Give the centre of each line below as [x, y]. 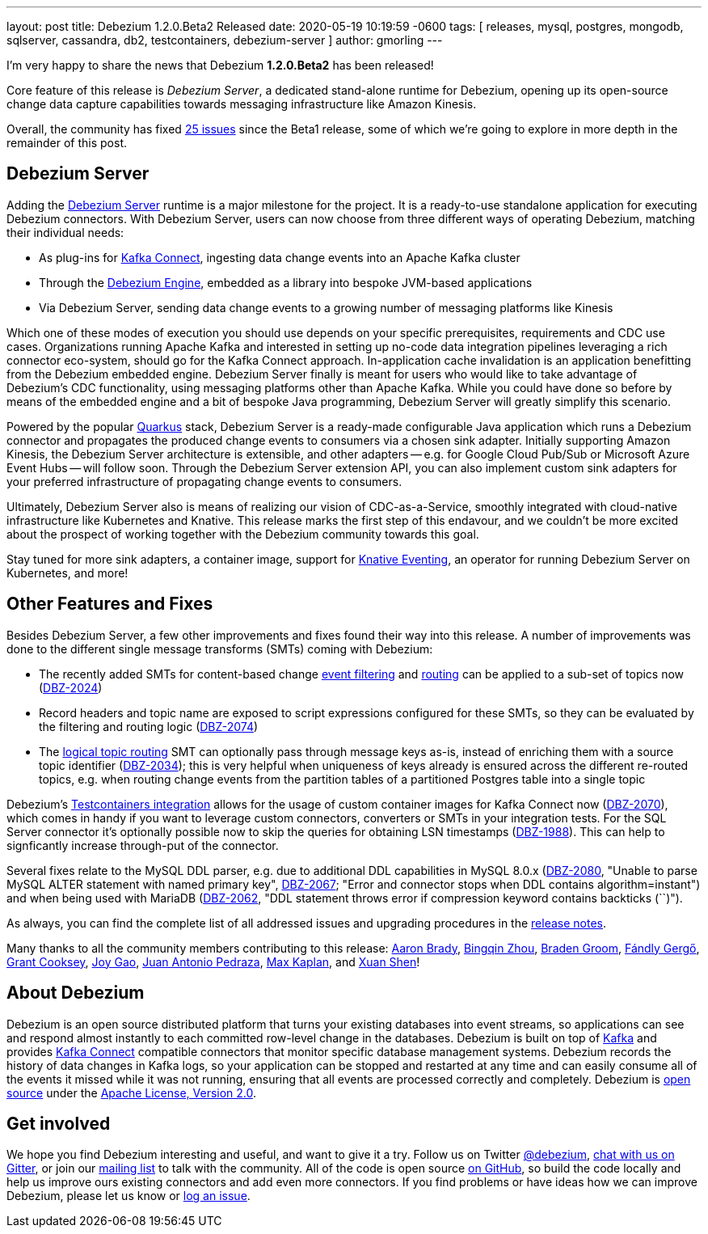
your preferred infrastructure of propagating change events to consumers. [204, 481]
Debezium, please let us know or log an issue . [129, 1196]
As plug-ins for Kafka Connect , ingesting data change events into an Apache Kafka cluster [280, 257]
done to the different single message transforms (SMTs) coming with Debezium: [220, 649]
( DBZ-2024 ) [71, 687]
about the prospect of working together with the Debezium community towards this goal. [243, 534]
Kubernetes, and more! [67, 573]
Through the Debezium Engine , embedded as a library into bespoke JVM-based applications [286, 282]
